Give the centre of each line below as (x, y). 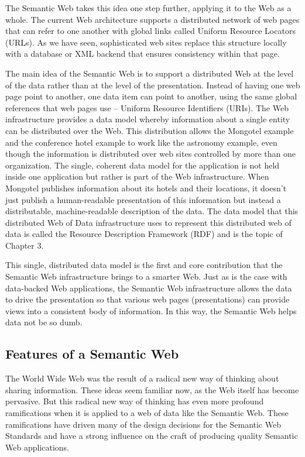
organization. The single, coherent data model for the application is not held (143, 165)
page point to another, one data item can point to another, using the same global (151, 96)
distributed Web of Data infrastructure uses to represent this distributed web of (148, 222)
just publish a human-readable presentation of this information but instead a (143, 199)
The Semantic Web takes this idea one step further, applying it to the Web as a (148, 8)
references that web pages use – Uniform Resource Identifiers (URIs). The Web (147, 107)
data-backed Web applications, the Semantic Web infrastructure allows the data (149, 288)
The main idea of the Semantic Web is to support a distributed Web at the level (150, 73)
